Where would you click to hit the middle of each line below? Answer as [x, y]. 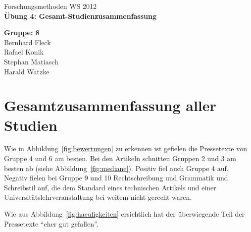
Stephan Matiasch [31, 61]
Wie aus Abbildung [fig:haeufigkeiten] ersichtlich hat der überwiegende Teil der [125, 214]
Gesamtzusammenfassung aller [110, 105]
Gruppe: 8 [22, 32]
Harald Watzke [27, 71]
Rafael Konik [24, 52]
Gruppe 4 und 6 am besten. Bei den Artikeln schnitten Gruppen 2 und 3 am [120, 158]
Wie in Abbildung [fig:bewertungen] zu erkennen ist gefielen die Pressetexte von [125, 148]
